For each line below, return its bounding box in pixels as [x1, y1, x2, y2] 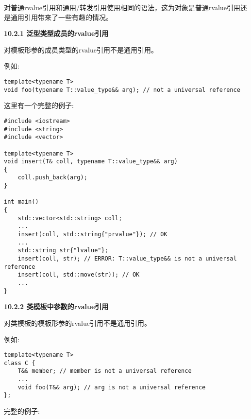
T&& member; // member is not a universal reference [17, 367, 192, 375]
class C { [4, 359, 35, 367]
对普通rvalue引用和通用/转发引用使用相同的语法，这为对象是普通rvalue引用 [4, 2, 240, 12]
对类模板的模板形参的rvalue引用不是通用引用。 [4, 317, 151, 328]
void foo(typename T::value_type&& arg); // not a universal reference [4, 86, 240, 93]
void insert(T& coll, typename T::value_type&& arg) [4, 158, 178, 165]
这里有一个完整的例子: [4, 100, 74, 110]
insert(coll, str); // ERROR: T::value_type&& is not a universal [17, 255, 237, 262]
